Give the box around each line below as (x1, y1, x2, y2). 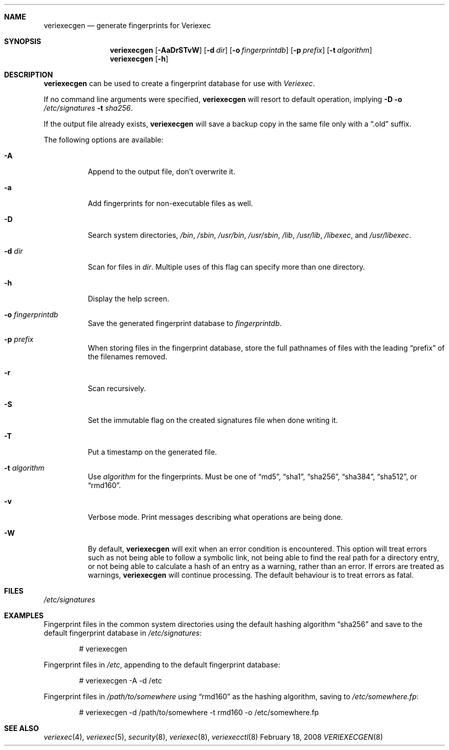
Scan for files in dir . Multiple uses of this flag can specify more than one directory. (88, 262, 365, 271)
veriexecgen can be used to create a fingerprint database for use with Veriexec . (44, 79, 315, 88)
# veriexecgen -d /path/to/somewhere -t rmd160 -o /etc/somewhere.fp (79, 708, 319, 717)
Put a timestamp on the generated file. (88, 448, 217, 456)
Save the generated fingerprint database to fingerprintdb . (88, 319, 282, 328)
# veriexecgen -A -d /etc (79, 676, 162, 685)
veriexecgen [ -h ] (110, 54, 169, 63)
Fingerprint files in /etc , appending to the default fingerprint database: (44, 660, 280, 669)
